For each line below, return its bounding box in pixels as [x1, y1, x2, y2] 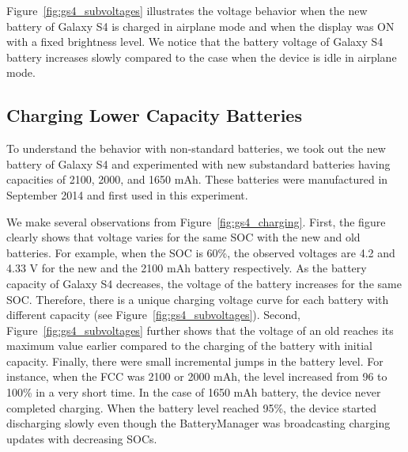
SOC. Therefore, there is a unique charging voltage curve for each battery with [6, 291, 389, 307]
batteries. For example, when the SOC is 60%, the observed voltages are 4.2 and [6, 244, 395, 260]
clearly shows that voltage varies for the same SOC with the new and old [6, 229, 361, 245]
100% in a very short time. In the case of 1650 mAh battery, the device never [6, 384, 381, 401]
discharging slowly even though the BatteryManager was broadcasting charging [6, 415, 391, 431]
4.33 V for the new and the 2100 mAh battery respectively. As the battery [6, 260, 367, 276]
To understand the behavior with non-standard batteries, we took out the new [6, 140, 386, 157]
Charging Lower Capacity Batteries [6, 103, 302, 127]
